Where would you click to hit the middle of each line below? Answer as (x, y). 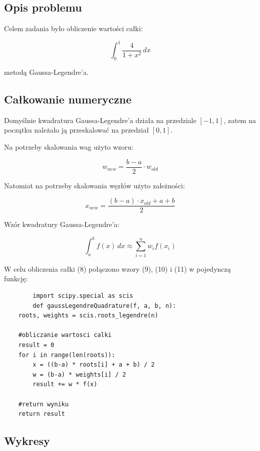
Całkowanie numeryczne (68, 99)
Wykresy (27, 441)
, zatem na (240, 120)
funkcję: (16, 278)
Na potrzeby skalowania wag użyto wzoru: (69, 147)
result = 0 (36, 345)
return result (42, 414)
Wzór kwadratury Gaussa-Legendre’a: (62, 224)
